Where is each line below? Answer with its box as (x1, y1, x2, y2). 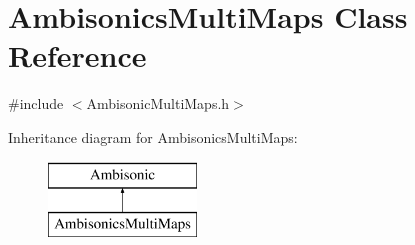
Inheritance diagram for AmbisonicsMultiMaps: (8, 126, 298, 147)
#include (8, 93, 64, 114)
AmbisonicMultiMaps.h (86, 93, 230, 114)
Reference (8, 35, 147, 76)
